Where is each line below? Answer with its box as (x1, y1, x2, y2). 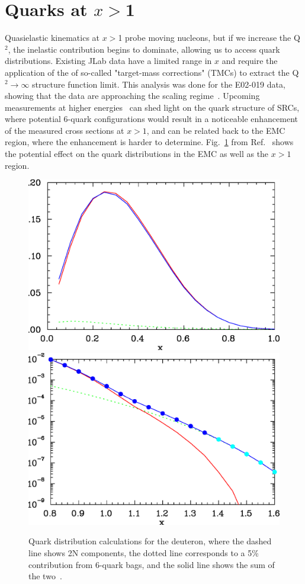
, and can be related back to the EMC (146, 124, 285, 136)
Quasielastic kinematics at (5, 31, 100, 44)
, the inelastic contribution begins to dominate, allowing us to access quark (8, 43, 280, 55)
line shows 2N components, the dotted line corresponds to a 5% (28, 547, 259, 559)
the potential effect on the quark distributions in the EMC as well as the (5, 147, 269, 160)
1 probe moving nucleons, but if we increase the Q (118, 31, 300, 44)
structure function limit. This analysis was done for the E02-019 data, (32, 78, 285, 90)
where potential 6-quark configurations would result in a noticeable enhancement (5, 113, 298, 125)
